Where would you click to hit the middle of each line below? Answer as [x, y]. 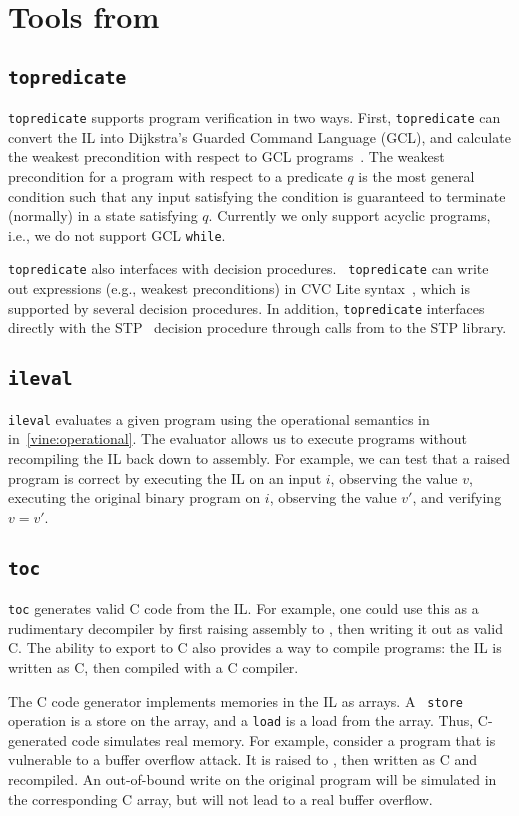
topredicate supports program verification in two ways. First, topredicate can [254, 117]
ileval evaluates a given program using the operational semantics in [219, 418]
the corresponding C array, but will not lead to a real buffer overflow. [220, 798]
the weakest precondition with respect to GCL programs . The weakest [226, 156]
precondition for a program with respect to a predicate [175, 176]
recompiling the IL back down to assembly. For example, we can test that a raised [259, 457]
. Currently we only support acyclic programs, [349, 215]
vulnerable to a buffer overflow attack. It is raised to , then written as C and [243, 759]
